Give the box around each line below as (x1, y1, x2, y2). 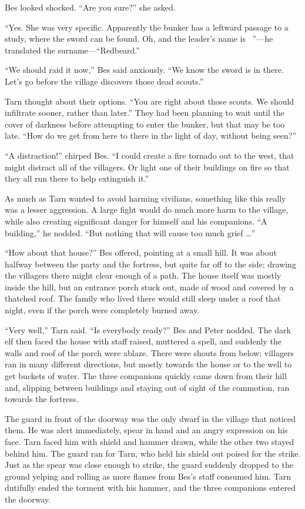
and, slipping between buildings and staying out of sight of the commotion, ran (5, 381, 290, 393)
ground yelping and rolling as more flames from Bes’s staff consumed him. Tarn (5, 470, 291, 482)
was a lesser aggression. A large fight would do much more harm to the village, (5, 203, 289, 216)
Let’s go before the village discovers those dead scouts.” (5, 75, 204, 87)
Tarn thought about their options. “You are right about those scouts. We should (5, 95, 294, 107)
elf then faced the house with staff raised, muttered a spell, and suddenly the (5, 335, 282, 347)
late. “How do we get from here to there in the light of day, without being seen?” (5, 129, 296, 142)
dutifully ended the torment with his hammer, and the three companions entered (5, 481, 296, 494)
